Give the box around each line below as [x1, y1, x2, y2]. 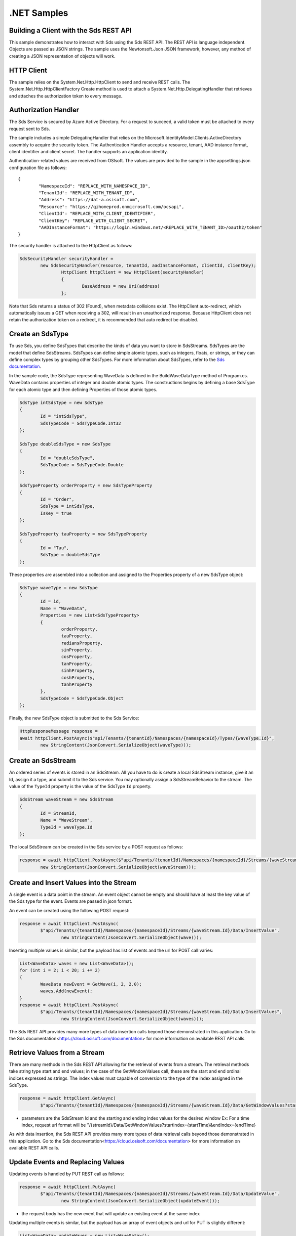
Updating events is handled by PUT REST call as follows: [9, 1171, 124, 1177]
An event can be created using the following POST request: [9, 907, 130, 913]
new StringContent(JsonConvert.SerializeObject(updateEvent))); [61, 1198, 220, 1203]
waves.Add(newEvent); [40, 988, 93, 994]
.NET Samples [9, 7, 69, 18]
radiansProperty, [61, 640, 103, 646]
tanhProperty [61, 682, 93, 687]
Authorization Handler [9, 106, 79, 114]
